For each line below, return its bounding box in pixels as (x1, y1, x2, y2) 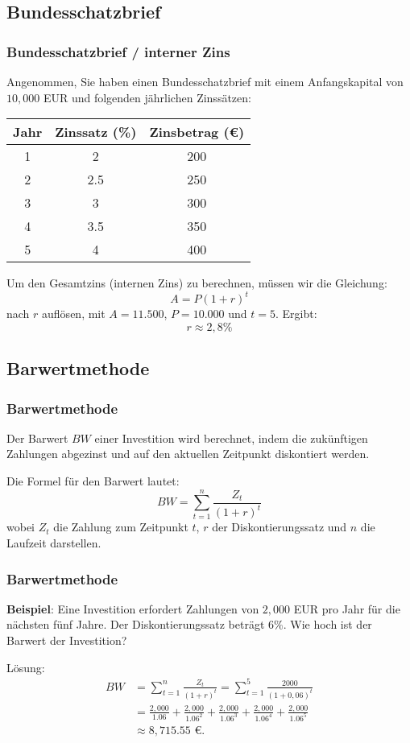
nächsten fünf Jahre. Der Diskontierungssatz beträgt (6, 616, 265, 633)
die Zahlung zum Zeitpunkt (53, 518, 188, 535)
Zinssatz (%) (55, 122, 137, 142)
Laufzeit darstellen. (6, 534, 101, 551)
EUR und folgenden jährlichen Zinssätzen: (43, 89, 251, 105)
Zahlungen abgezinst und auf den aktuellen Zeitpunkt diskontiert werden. (6, 445, 370, 462)
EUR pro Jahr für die (293, 600, 400, 617)
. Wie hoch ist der (283, 616, 372, 633)
